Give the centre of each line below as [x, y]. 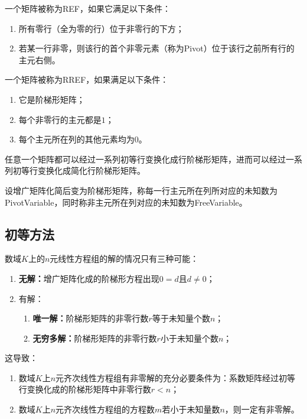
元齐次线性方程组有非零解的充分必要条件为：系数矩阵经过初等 [176, 377]
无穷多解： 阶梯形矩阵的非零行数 [95, 338]
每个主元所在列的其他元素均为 [76, 139]
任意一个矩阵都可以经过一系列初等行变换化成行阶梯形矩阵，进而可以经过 [145, 159]
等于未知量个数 [181, 318]
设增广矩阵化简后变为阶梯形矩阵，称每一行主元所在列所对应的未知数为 [141, 190]
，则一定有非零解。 [262, 409]
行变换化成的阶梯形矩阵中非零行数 [85, 389]
